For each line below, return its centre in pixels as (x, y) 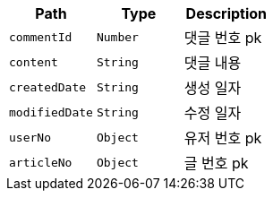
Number (117, 37)
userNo (30, 137)
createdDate (48, 87)
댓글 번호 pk (223, 38)
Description (226, 13)
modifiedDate (51, 112)
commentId (41, 37)
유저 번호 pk (223, 138)
